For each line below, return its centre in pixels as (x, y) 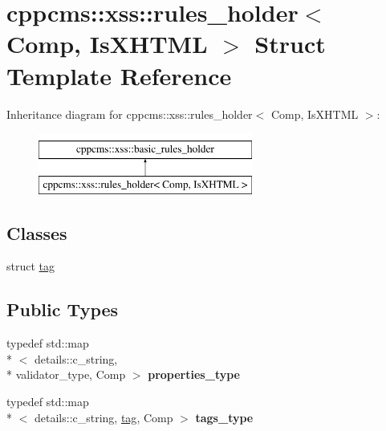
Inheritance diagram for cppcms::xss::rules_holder (130, 114)
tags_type (224, 417)
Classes (37, 232)
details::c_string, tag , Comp (104, 417)
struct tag (31, 266)
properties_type (194, 374)
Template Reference (119, 75)
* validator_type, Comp (66, 374)
